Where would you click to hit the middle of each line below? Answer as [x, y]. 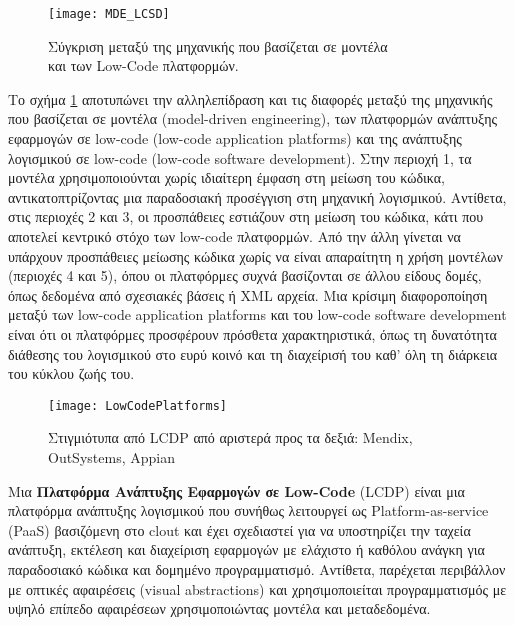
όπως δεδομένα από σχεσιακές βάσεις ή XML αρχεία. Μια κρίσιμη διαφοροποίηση [248, 294]
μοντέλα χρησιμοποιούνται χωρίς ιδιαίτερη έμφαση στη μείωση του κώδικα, [227, 177]
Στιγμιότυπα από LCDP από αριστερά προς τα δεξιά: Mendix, [230, 437]
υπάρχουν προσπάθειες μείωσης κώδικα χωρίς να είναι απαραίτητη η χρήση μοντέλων [255, 255]
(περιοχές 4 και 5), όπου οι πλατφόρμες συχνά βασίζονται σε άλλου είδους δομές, [245, 275]
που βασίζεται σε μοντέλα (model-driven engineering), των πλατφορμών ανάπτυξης [253, 118]
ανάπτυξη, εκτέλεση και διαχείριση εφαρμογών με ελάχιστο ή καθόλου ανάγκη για [246, 549]
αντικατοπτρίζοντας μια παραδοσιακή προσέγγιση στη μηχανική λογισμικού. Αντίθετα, [257, 196]
